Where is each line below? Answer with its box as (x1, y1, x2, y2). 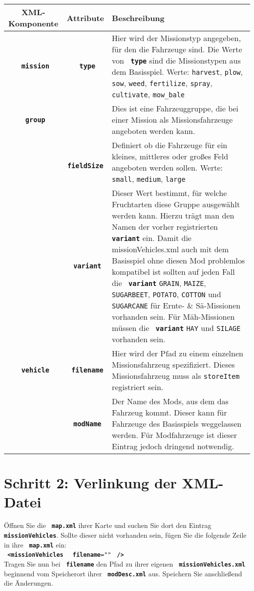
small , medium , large (112, 173, 186, 184)
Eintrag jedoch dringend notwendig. (112, 440, 234, 452)
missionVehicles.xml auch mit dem (112, 243, 229, 255)
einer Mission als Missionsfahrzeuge (112, 114, 233, 125)
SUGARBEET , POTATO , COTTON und (112, 288, 221, 300)
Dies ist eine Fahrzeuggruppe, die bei (112, 103, 239, 114)
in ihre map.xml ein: (4, 539, 67, 549)
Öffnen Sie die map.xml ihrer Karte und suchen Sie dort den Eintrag (4, 520, 212, 530)
